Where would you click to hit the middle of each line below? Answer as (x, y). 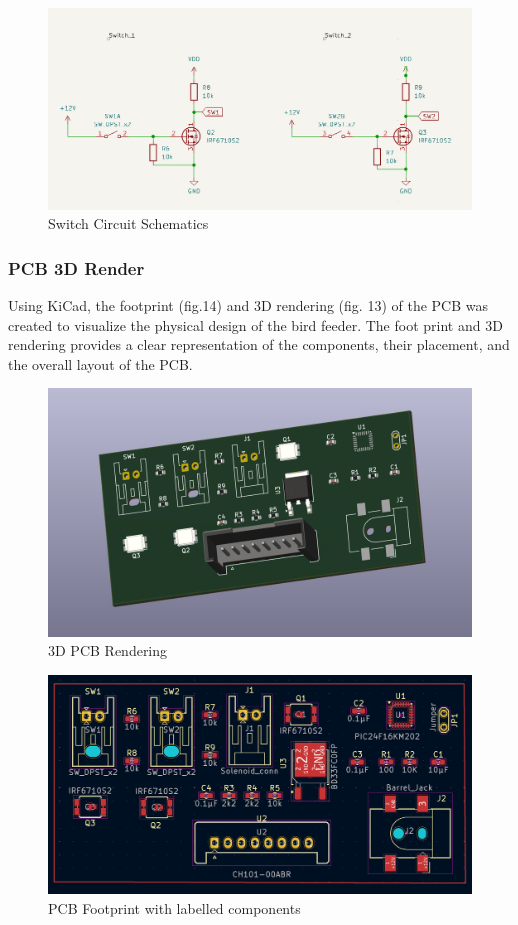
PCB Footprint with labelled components (174, 907)
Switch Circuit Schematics (128, 223)
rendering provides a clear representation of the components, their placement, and (259, 344)
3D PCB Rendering (108, 650)
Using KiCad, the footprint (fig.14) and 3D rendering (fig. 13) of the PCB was (248, 305)
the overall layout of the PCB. (100, 363)
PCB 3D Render (76, 267)
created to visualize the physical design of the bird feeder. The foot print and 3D (255, 324)
